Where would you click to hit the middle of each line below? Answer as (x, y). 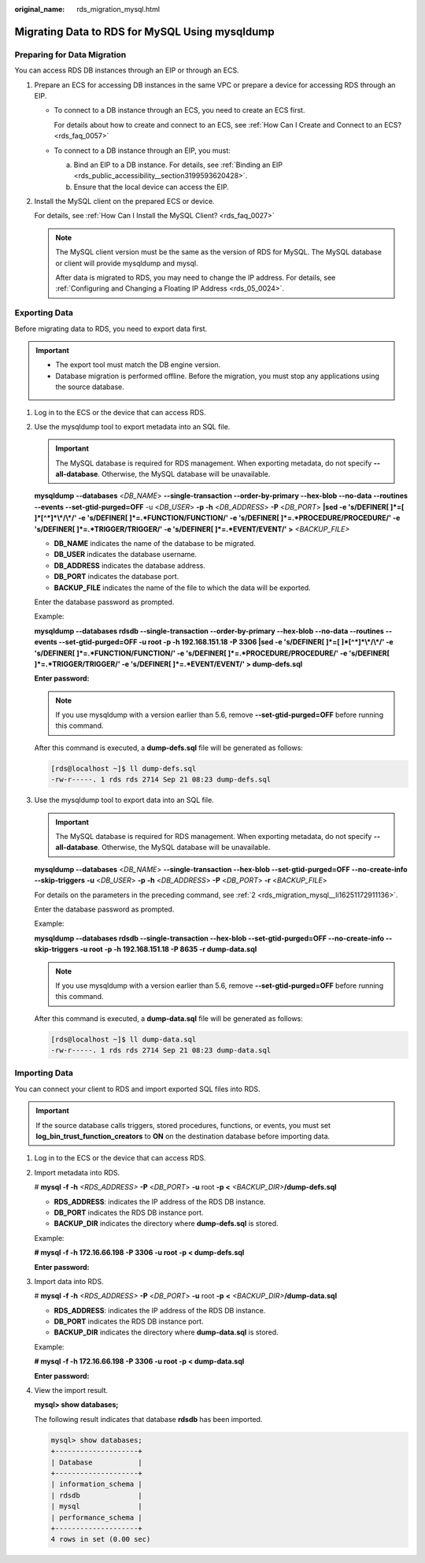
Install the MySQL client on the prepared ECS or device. (125, 202)
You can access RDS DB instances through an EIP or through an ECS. (127, 70)
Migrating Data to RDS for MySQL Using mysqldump (144, 32)
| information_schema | (97, 1484)
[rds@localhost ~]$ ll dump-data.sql (124, 1039)
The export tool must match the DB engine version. (138, 365)
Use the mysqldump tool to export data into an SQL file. (124, 800)
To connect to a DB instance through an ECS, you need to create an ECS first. (179, 110)
